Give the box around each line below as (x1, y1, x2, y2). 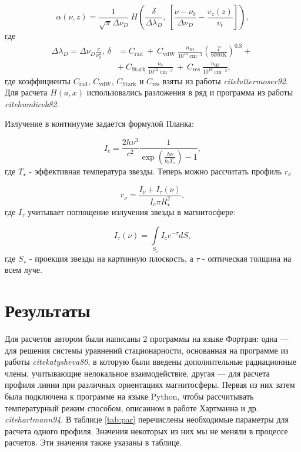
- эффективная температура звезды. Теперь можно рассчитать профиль (29, 164, 282, 177)
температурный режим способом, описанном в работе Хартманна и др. (5, 401, 259, 414)
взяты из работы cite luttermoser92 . (162, 74, 288, 87)
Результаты (5, 298, 91, 322)
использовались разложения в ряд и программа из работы (86, 86, 293, 98)
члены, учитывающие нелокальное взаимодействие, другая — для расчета (5, 367, 270, 379)
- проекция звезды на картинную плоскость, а (29, 252, 193, 264)
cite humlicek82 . (5, 97, 59, 110)
